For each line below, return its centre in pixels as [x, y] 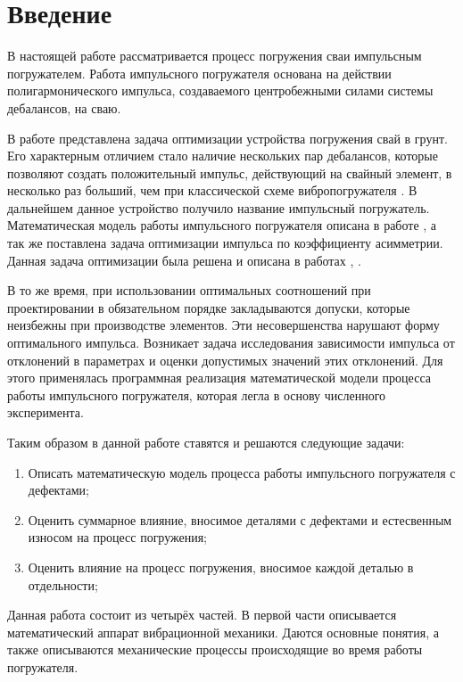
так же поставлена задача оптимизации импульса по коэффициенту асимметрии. [225, 243]
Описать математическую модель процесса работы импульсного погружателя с [242, 472]
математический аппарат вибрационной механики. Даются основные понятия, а [223, 632]
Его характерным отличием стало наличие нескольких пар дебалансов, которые [223, 156]
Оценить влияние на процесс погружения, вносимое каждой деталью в [221, 567]
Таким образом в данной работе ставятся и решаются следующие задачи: [206, 442]
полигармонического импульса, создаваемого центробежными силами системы [220, 90]
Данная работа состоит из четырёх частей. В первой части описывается [202, 615]
